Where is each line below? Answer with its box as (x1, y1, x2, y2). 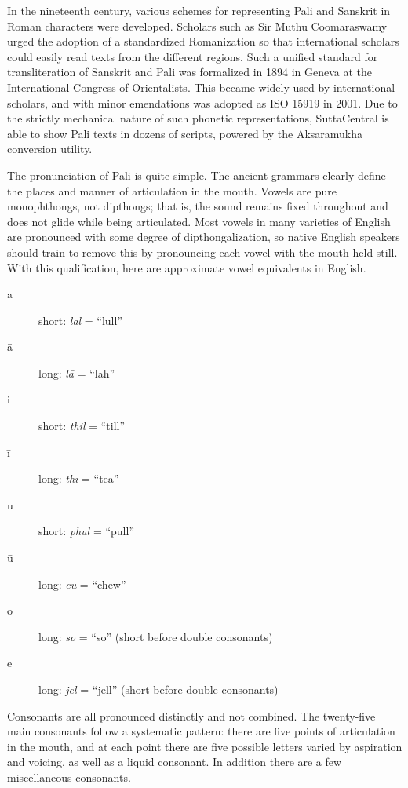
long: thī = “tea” (38, 470, 119, 487)
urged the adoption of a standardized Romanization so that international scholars (7, 33, 399, 49)
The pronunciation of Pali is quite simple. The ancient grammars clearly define (7, 166, 386, 183)
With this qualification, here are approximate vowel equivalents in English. (7, 259, 366, 275)
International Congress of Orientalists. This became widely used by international (7, 78, 395, 95)
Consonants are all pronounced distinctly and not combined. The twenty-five (7, 707, 376, 724)
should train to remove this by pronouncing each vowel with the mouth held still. (7, 243, 398, 260)
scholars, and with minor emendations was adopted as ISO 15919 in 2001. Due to (7, 94, 398, 111)
